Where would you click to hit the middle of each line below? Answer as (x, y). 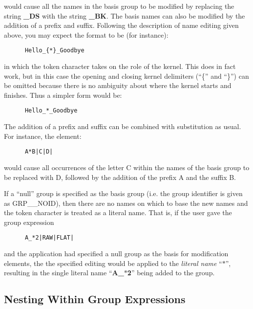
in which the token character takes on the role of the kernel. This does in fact (120, 66)
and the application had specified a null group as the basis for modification (116, 254)
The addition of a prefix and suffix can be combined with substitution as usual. (123, 126)
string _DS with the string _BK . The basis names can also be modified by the (125, 15)
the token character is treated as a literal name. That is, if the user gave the (118, 212)
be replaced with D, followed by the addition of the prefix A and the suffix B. (120, 177)
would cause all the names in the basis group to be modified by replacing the (119, 6)
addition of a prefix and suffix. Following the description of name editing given (121, 25)
